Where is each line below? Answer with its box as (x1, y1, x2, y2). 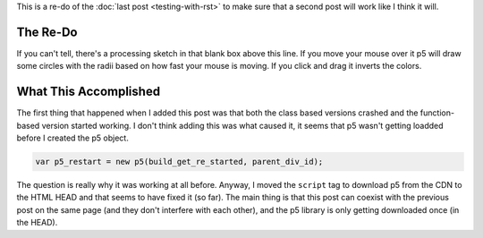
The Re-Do (16, 24, 78, 39)
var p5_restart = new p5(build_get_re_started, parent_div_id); (35, 157, 324, 166)
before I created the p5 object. (16, 132, 129, 143)
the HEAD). (16, 217, 58, 228)
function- (419, 107, 455, 118)
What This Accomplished (16, 84, 161, 99)
